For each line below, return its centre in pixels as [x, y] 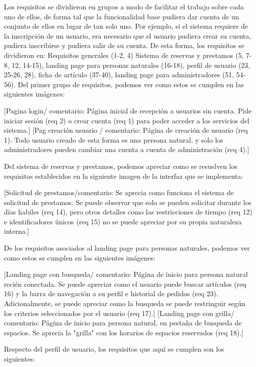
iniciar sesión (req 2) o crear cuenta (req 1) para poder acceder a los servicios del [127, 120]
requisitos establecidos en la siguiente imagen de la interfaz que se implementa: [124, 176]
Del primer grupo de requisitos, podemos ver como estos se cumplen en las [131, 84]
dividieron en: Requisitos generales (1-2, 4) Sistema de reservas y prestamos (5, [124, 55]
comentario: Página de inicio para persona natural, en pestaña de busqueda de [123, 323]
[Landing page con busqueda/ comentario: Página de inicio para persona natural [126, 274]
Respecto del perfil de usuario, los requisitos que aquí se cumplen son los [114, 349]
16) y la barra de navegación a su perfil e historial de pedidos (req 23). [111, 293]
